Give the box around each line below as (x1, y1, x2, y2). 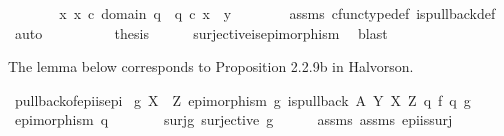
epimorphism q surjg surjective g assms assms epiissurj (14, 109, 453, 130)
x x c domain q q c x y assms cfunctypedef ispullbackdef (59, 3, 496, 23)
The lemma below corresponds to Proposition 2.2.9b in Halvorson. (8, 56, 414, 77)
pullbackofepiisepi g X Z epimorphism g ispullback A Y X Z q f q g (14, 89, 471, 110)
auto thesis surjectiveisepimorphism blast (14, 22, 388, 43)
